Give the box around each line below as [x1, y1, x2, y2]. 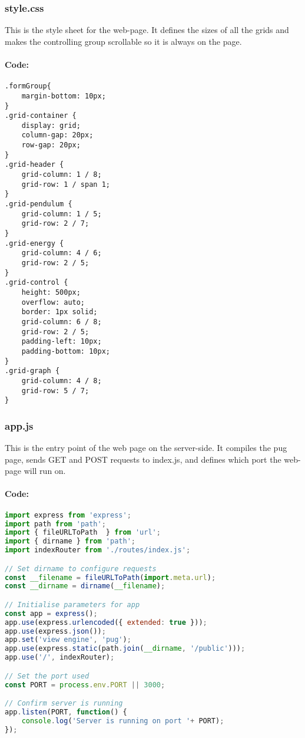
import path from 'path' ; [5, 519, 106, 528]
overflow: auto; [21, 298, 85, 307]
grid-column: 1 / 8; [21, 170, 102, 179]
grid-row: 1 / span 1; [21, 180, 110, 189]
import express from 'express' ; [5, 510, 131, 519]
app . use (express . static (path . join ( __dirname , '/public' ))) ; [5, 644, 246, 653]
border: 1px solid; [21, 308, 98, 317]
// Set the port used [5, 671, 89, 680]
